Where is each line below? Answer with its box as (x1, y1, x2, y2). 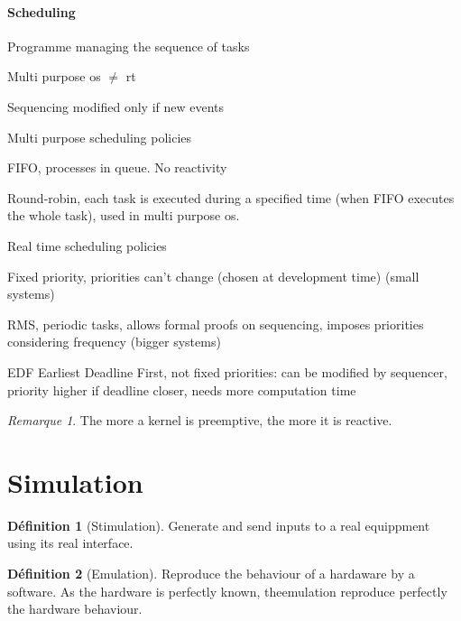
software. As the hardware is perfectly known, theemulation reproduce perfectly (7, 581, 447, 600)
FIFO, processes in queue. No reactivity (7, 158, 227, 177)
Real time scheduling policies (7, 236, 167, 255)
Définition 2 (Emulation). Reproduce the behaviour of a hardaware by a (7, 564, 415, 583)
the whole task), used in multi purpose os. (7, 206, 240, 225)
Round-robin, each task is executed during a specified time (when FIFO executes (7, 188, 455, 207)
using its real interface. (7, 533, 134, 552)
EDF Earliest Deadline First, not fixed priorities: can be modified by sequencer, (7, 362, 447, 381)
